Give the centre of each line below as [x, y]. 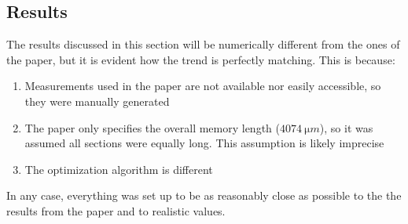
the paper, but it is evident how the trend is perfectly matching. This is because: [201, 59]
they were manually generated [97, 101]
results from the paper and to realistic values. [116, 210]
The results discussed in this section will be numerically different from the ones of [203, 44]
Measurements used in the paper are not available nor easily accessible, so [203, 86]
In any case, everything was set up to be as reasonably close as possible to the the [204, 195]
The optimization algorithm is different [119, 169]
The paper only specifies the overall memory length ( [152, 127]
